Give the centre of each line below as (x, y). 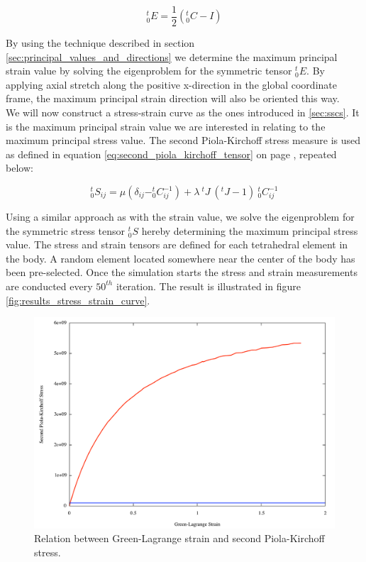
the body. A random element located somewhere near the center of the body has (181, 258)
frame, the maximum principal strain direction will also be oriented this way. (173, 98)
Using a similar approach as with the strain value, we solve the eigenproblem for (180, 216)
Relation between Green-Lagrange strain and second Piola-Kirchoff (179, 538)
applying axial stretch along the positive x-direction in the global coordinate (171, 84)
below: (20, 168)
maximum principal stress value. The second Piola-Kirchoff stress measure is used (183, 140)
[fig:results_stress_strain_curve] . (78, 300)
